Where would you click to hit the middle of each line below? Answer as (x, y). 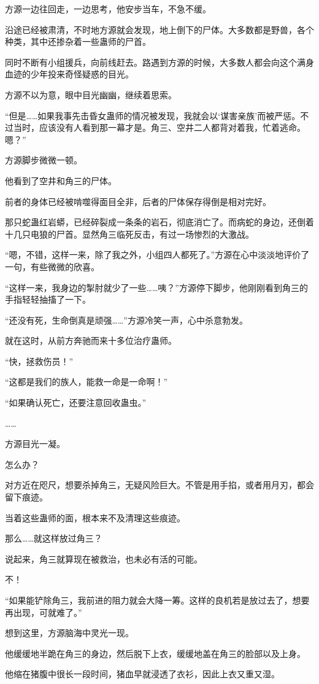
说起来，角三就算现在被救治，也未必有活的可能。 (104, 558)
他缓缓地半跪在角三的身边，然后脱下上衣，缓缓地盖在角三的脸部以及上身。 (155, 653)
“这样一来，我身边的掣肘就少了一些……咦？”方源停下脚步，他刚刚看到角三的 (156, 287)
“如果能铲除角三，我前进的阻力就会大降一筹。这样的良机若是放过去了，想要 (157, 600)
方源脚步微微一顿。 (44, 160)
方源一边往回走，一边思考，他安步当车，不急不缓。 (108, 9)
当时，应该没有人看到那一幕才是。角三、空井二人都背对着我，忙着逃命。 (159, 127)
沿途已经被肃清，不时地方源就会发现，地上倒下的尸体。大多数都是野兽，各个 (159, 29)
